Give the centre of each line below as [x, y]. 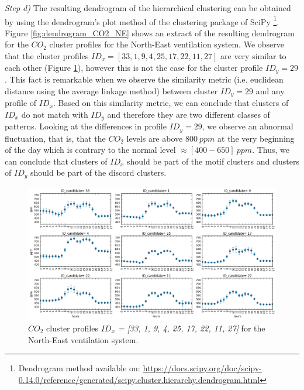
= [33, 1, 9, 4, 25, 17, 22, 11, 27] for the [191, 328]
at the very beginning [256, 138]
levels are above [155, 138]
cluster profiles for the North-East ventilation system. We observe [167, 44]
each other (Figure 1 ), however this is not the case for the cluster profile [134, 67]
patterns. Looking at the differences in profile [86, 126]
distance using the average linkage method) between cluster [111, 90]
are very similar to [253, 56]
